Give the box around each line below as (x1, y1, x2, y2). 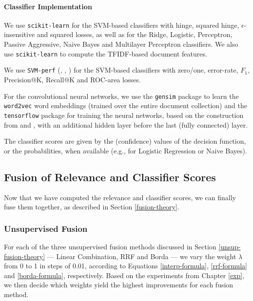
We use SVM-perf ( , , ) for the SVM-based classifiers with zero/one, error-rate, (4, 65, 238, 75)
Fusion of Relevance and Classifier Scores (4, 169, 216, 184)
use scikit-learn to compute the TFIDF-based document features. (4, 48, 207, 58)
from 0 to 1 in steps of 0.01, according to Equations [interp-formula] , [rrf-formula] (4, 261, 247, 271)
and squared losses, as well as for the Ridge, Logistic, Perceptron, (37, 29, 233, 39)
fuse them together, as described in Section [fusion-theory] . (4, 202, 179, 212)
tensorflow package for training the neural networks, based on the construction (4, 110, 244, 120)
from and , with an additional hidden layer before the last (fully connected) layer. (4, 119, 248, 130)
